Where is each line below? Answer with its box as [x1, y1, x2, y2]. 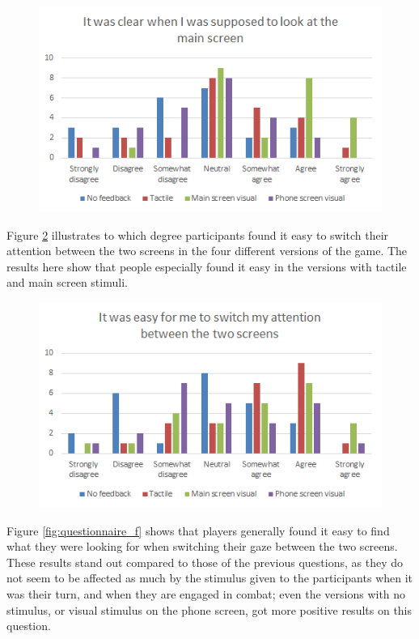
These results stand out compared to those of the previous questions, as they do [6, 553, 403, 570]
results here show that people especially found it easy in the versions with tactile [6, 258, 407, 275]
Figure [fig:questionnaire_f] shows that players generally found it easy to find [6, 522, 390, 539]
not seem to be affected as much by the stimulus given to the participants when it [6, 569, 413, 586]
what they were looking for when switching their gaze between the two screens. [6, 538, 398, 555]
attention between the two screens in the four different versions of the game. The [6, 242, 408, 259]
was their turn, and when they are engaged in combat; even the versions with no [6, 586, 406, 602]
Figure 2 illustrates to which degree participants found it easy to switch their [6, 226, 389, 243]
